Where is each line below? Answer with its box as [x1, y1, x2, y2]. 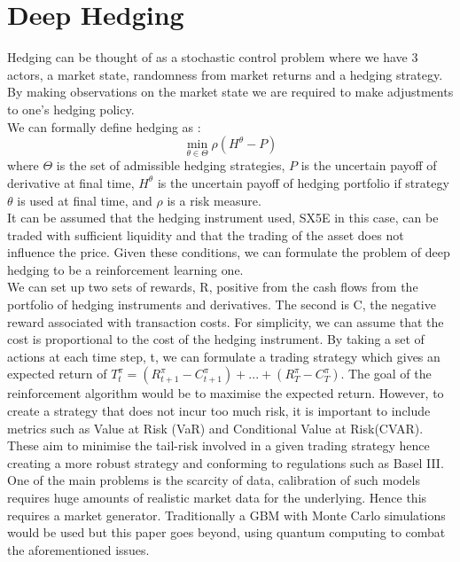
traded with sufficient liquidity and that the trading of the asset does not [7, 225, 404, 244]
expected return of [7, 364, 107, 383]
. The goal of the [340, 364, 432, 383]
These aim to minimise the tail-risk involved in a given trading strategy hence [7, 436, 430, 455]
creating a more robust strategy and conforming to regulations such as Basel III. [7, 453, 444, 472]
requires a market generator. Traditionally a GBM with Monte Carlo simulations [7, 505, 446, 524]
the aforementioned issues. [7, 540, 150, 558]
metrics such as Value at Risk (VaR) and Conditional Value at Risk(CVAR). [7, 418, 424, 437]
